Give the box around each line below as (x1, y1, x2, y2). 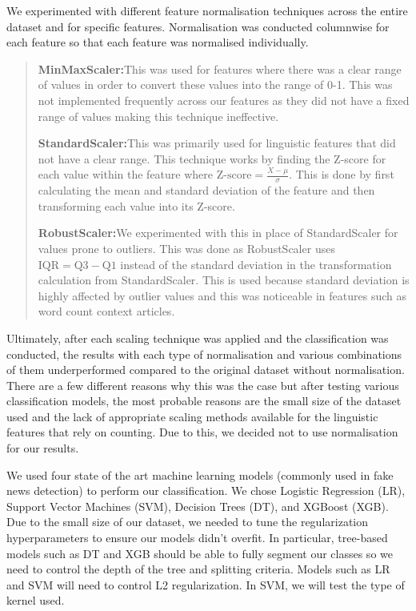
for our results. (6, 440, 79, 456)
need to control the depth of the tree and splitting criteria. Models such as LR (6, 561, 390, 577)
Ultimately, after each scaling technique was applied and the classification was (6, 329, 389, 346)
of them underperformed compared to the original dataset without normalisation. (6, 361, 405, 378)
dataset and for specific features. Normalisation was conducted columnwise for (6, 18, 390, 34)
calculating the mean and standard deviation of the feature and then (38, 182, 375, 199)
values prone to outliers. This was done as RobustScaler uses (38, 239, 335, 256)
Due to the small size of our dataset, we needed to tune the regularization (6, 513, 369, 530)
